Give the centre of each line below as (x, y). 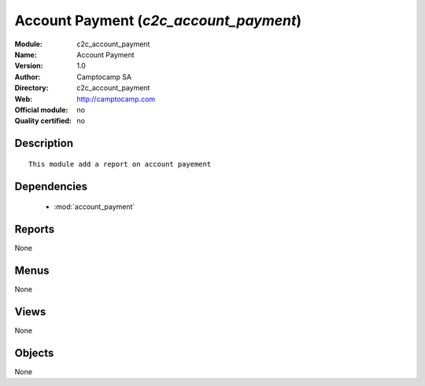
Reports (35, 229)
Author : (28, 77)
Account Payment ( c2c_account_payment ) (158, 20)
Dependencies (51, 186)
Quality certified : (43, 121)
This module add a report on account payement (120, 164)
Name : (26, 54)
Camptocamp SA (104, 77)
